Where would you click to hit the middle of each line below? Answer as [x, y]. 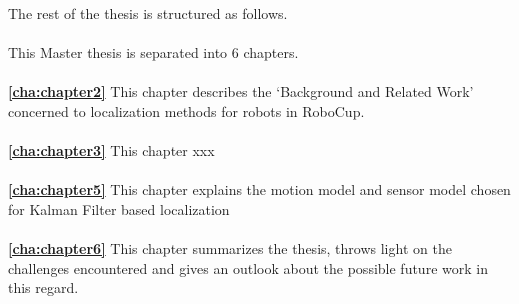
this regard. [43, 287]
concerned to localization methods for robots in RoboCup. [186, 110]
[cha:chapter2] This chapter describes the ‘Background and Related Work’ [241, 91]
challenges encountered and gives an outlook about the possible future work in [248, 267]
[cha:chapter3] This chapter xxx [111, 150]
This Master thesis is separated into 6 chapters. [153, 52]
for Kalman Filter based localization [119, 208]
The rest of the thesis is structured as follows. [148, 13]
